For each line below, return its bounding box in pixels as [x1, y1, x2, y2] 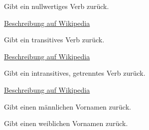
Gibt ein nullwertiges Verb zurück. [4, 1, 109, 11]
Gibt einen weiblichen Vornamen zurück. [4, 118, 128, 129]
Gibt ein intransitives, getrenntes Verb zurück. [4, 68, 146, 78]
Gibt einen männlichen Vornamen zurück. [4, 101, 131, 112]
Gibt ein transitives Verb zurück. [4, 34, 105, 45]
